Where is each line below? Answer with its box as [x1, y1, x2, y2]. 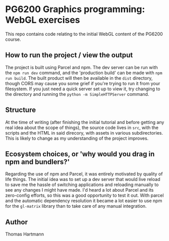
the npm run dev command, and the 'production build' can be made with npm [5, 70, 162, 76]
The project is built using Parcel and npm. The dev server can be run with [5, 64, 158, 70]
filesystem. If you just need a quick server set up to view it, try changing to [5, 86, 160, 92]
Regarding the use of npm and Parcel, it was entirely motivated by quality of [5, 171, 163, 177]
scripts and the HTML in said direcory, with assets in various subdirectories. [5, 130, 163, 136]
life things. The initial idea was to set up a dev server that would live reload [5, 176, 160, 183]
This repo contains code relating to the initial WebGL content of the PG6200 [5, 31, 163, 37]
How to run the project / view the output [5, 51, 133, 59]
